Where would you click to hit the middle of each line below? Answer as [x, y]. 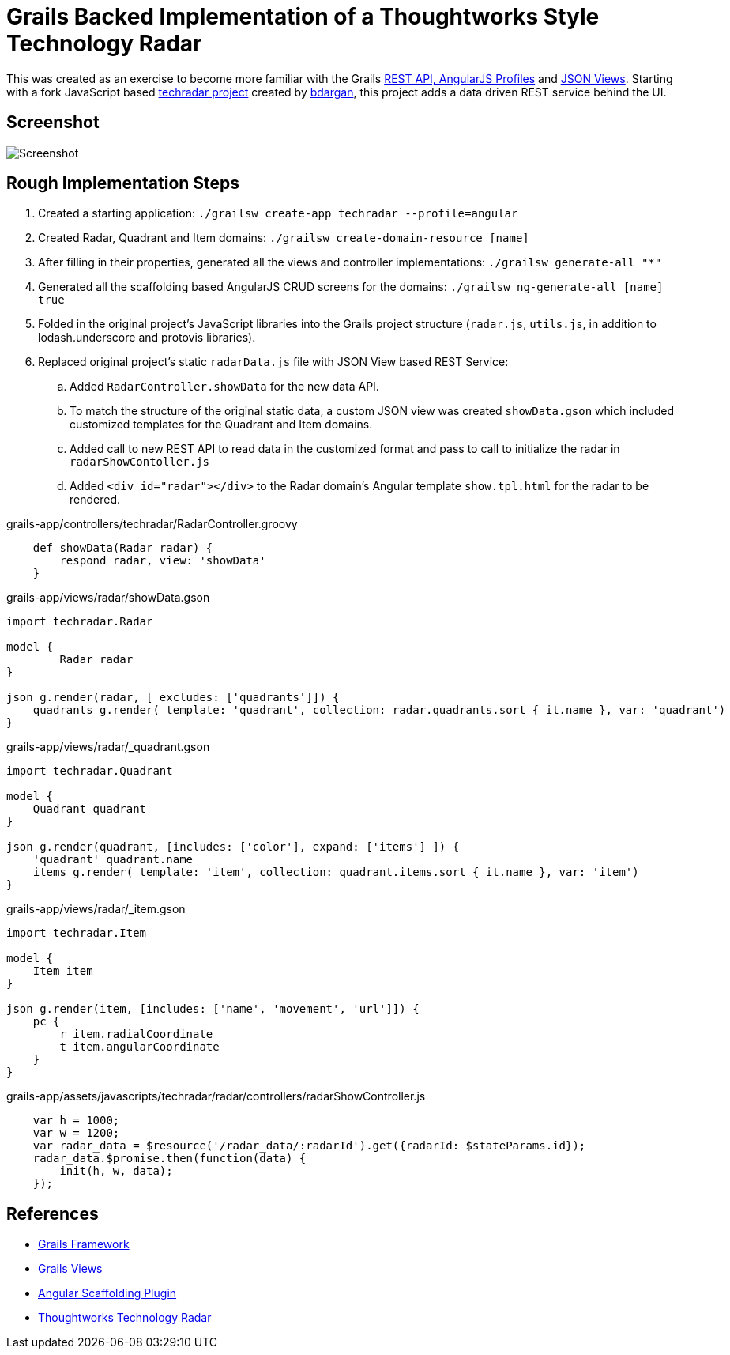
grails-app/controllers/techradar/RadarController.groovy [152, 524]
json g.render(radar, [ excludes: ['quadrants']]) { [173, 698]
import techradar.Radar [80, 622]
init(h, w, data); [116, 1171]
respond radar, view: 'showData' [163, 561]
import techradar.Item [77, 933]
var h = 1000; [76, 1121]
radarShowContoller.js [140, 462]
